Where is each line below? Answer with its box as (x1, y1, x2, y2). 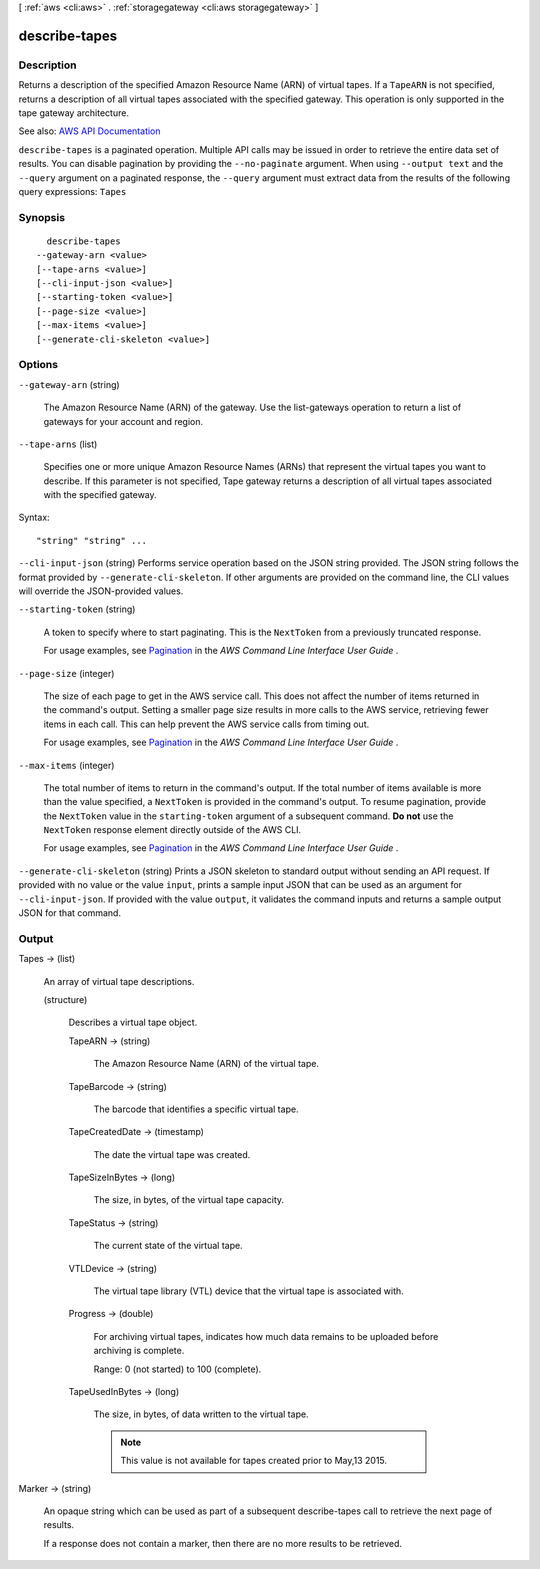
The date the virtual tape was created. (93, 1148, 251, 1160)
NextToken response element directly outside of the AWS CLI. (43, 824, 302, 836)
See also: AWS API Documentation (18, 125, 161, 137)
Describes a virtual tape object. (68, 1016, 198, 1029)
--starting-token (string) (18, 603, 136, 615)
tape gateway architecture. (18, 106, 130, 119)
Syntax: (18, 511, 50, 524)
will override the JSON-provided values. (18, 585, 184, 597)
